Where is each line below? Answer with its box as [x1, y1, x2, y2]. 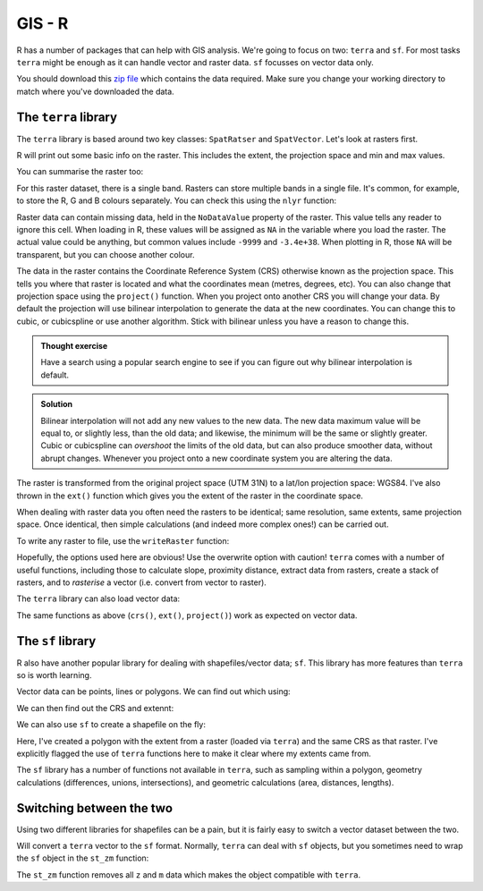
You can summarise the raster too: [16, 166, 144, 177]
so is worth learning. [16, 670, 92, 681]
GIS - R [16, 13, 69, 33]
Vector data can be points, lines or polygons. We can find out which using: [16, 686, 291, 697]
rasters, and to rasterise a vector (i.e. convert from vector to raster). [16, 577, 267, 588]
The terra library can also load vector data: [16, 593, 181, 604]
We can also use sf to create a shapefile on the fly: [16, 719, 206, 730]
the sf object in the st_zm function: [16, 853, 149, 863]
